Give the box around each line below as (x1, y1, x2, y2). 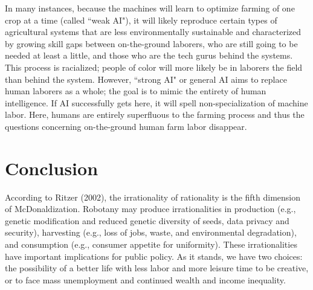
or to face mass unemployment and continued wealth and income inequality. (5, 273, 286, 286)
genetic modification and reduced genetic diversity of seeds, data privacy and (5, 214, 289, 227)
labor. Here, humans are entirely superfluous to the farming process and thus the (5, 108, 305, 121)
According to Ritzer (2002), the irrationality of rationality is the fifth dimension (5, 190, 301, 203)
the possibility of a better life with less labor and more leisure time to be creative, (5, 262, 309, 274)
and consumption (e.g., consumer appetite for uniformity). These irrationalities (5, 238, 297, 251)
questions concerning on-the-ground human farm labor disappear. (5, 120, 247, 132)
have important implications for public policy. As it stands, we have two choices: (5, 250, 303, 262)
